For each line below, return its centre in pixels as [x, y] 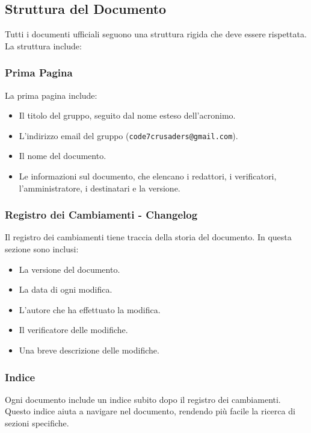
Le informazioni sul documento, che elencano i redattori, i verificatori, [148, 176]
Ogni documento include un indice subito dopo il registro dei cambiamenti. [143, 399]
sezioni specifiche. [37, 423]
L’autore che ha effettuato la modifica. [90, 309]
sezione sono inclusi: [42, 249]
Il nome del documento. [63, 156]
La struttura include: [43, 45]
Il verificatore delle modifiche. [73, 330]
